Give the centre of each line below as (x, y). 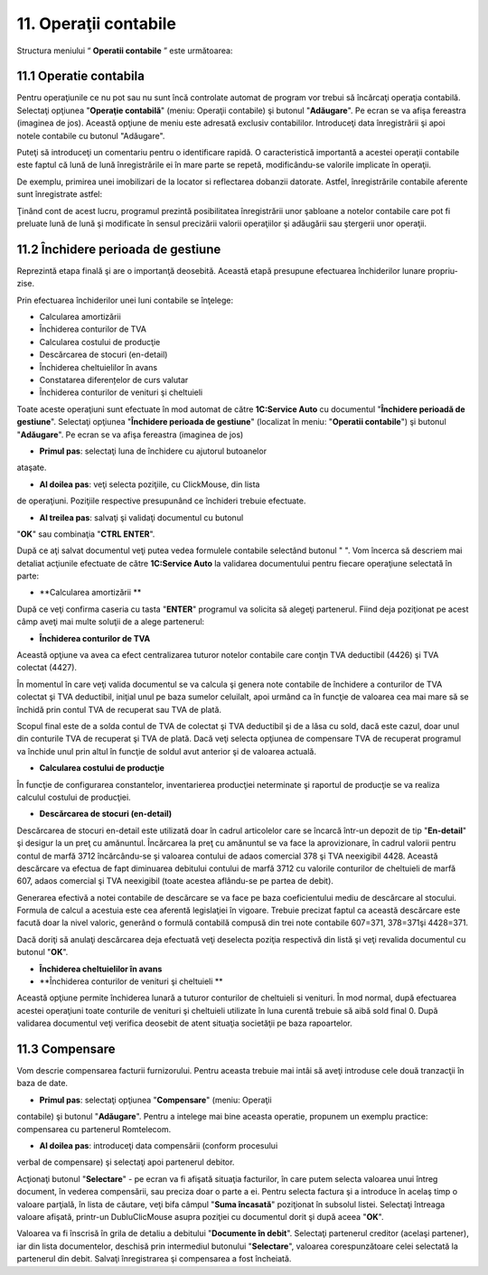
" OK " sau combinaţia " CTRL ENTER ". (86, 534)
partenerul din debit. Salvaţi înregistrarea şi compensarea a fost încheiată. (154, 1259)
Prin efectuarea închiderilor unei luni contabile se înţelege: (125, 300)
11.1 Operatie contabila (80, 76)
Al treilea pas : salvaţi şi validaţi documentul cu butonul (141, 517)
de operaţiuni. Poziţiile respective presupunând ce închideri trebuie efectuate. (161, 501)
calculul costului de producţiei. (74, 797)
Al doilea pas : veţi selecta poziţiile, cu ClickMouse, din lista (150, 484)
